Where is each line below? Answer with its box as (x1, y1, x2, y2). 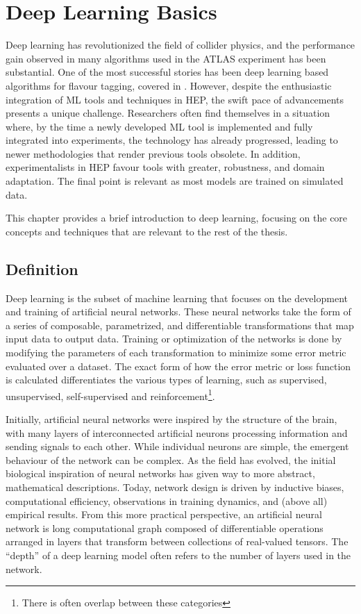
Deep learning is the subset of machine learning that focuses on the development (6, 290, 348, 305)
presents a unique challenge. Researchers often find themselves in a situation (6, 106, 330, 120)
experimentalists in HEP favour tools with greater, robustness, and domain (6, 160, 325, 174)
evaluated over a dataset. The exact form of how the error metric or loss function (6, 358, 351, 373)
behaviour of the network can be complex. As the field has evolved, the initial (6, 452, 336, 467)
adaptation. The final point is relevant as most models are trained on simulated (6, 174, 344, 188)
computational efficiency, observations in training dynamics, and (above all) (6, 493, 328, 508)
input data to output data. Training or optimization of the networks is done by (6, 331, 342, 346)
